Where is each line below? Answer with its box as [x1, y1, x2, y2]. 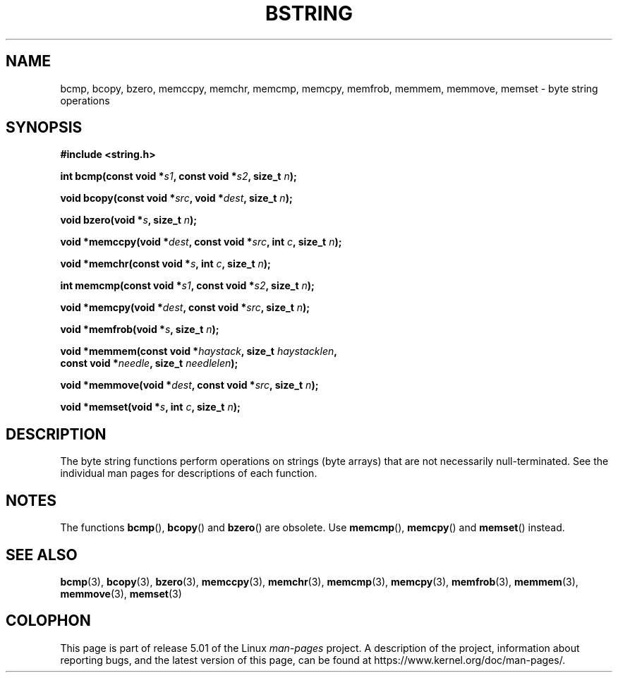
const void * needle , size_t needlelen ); [60, 357, 238, 370]
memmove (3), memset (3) [60, 587, 182, 600]
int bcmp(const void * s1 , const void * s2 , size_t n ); [60, 170, 297, 183]
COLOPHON [6, 612, 91, 630]
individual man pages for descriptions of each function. [60, 467, 317, 480]
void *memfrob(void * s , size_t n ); [60, 323, 219, 336]
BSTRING [265, 1, 353, 25]
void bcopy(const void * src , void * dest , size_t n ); [60, 192, 293, 205]
